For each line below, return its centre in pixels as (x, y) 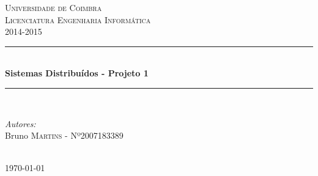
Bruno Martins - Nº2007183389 (64, 135)
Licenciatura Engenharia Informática (78, 19)
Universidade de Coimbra (54, 7)
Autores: (20, 123)
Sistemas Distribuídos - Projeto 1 (77, 73)
